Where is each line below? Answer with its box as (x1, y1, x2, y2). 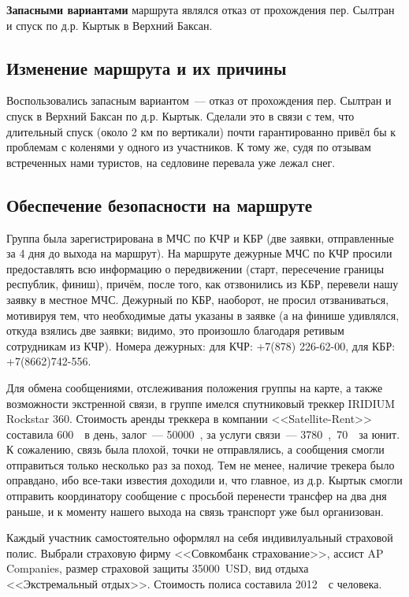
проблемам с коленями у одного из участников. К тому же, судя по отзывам (6, 139, 371, 155)
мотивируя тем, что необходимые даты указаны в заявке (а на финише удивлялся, (6, 306, 400, 323)
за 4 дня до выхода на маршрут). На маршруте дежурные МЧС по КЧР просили (6, 245, 392, 261)
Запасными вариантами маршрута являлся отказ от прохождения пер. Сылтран (6, 2, 395, 17)
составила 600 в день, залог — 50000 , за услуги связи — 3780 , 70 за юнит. (6, 425, 400, 442)
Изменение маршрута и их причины (6, 55, 287, 80)
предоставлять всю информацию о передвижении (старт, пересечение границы (6, 260, 385, 276)
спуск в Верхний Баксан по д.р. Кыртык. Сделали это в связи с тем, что (6, 107, 355, 124)
